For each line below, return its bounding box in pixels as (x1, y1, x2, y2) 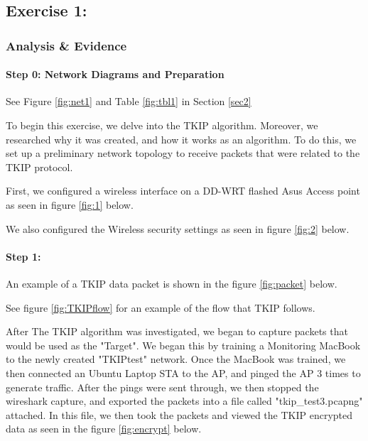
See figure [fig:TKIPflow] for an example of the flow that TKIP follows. (6, 300, 315, 315)
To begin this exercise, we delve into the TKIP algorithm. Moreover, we (6, 118, 318, 133)
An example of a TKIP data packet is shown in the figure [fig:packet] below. (6, 276, 337, 290)
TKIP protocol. (6, 159, 73, 174)
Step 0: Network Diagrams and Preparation (6, 67, 224, 82)
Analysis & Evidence (6, 36, 127, 54)
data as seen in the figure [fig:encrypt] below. (6, 421, 202, 436)
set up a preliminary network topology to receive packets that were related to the (6, 146, 360, 160)
